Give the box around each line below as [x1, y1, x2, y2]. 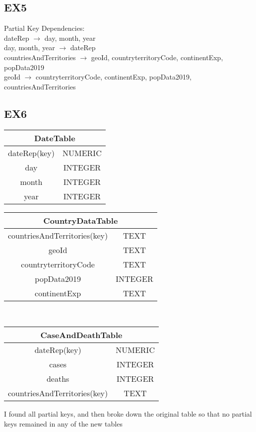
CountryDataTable [43, 214, 118, 226]
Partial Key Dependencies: [4, 23, 85, 33]
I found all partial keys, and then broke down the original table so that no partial [4, 409, 252, 419]
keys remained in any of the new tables [4, 418, 123, 429]
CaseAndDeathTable [40, 329, 123, 341]
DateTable [34, 132, 75, 144]
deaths [46, 373, 69, 385]
